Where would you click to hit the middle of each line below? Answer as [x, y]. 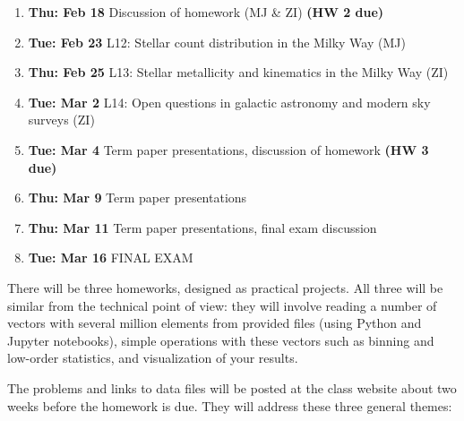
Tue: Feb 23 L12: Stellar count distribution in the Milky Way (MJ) [217, 42]
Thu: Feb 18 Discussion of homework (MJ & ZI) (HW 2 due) [206, 12]
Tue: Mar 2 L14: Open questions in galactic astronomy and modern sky [229, 102]
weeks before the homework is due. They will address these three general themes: [230, 405]
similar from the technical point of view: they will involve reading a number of [222, 305]
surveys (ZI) [61, 120]
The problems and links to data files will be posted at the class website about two [232, 387]
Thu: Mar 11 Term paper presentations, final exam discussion [202, 227]
